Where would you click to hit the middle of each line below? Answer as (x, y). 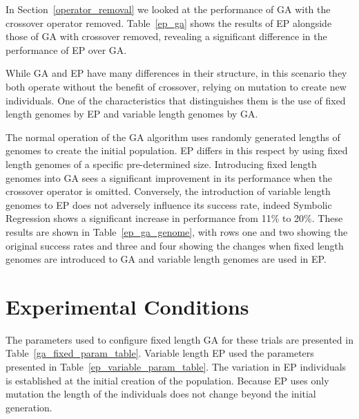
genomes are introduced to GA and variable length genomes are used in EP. (166, 259)
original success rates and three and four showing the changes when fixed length (175, 245)
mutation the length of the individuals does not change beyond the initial (161, 394)
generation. (29, 407)
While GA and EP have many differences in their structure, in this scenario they (176, 73)
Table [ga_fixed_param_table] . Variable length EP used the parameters (160, 353)
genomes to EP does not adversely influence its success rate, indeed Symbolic (169, 204)
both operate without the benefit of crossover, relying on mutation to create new (176, 86)
